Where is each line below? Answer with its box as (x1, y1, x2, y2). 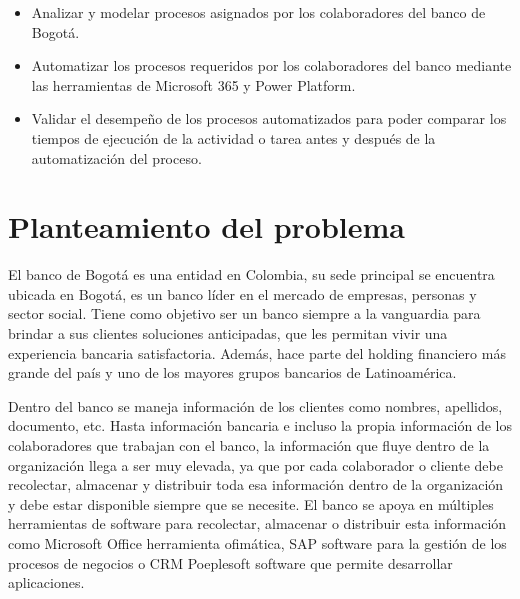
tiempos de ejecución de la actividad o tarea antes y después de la (31, 127, 436, 148)
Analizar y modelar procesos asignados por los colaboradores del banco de (31, 2, 486, 22)
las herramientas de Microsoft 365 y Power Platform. (31, 74, 356, 95)
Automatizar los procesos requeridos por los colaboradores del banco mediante (31, 55, 512, 76)
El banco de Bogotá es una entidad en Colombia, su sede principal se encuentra (8, 264, 495, 285)
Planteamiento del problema (8, 206, 405, 247)
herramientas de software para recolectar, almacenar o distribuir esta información (8, 513, 507, 534)
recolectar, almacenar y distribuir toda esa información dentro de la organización (8, 474, 504, 495)
